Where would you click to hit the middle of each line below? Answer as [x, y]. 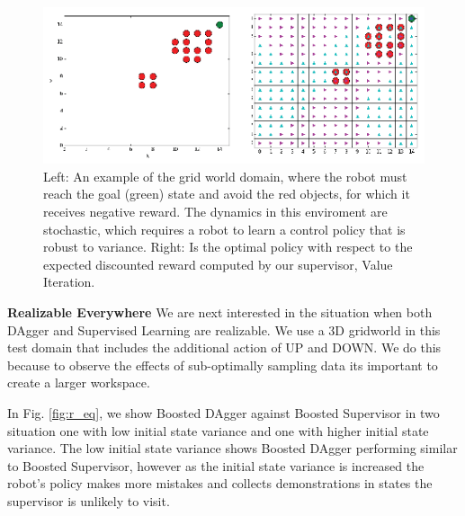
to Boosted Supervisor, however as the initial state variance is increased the [216, 465]
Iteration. [69, 282]
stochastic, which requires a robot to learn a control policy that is [224, 229]
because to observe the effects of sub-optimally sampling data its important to [223, 365]
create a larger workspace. [79, 383]
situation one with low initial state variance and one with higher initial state [218, 430]
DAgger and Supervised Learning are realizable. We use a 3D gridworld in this [224, 329]
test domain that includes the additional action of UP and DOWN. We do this [224, 347]
